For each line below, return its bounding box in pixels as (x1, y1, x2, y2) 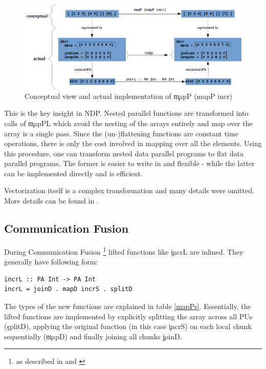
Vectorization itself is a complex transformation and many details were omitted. (4, 185, 254, 196)
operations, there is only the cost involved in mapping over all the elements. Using (4, 138, 262, 149)
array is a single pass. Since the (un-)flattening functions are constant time (4, 128, 238, 138)
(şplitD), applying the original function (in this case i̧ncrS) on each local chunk (4, 321, 252, 332)
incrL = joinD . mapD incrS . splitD (4, 285, 132, 293)
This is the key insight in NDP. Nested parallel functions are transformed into (4, 108, 249, 118)
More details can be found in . (4, 195, 99, 206)
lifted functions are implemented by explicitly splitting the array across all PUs (4, 311, 253, 321)
